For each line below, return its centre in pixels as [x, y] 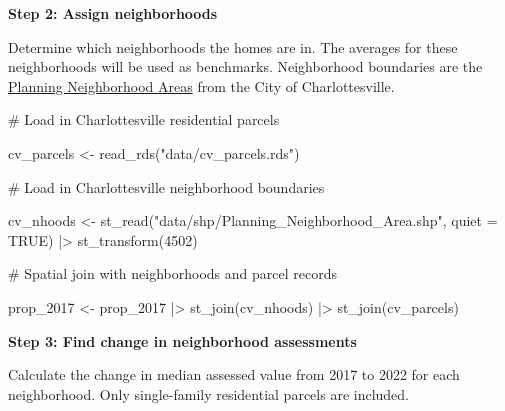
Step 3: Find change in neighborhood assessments [182, 340]
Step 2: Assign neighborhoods [113, 13]
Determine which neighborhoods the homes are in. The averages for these [233, 46]
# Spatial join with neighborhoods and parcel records [172, 273]
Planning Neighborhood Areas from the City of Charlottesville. [201, 85]
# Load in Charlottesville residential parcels [144, 119]
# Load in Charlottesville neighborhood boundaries [166, 186]
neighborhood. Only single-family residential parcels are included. [209, 393]
